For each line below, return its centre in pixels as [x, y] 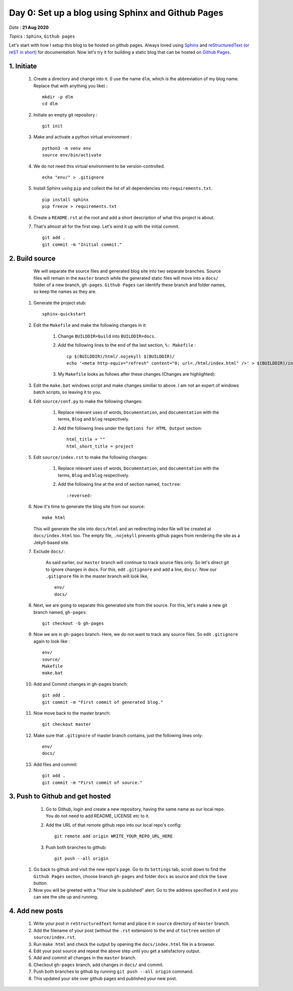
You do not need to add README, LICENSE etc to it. [98, 816]
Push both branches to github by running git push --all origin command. [114, 971]
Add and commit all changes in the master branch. [85, 958]
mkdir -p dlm [58, 97]
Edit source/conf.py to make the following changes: [88, 401]
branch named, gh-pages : [60, 612]
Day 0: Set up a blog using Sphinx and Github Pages [116, 13]
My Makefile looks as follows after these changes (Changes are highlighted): [137, 374]
